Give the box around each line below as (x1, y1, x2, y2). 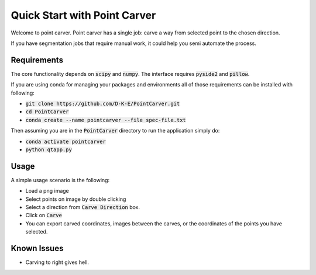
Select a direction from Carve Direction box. (25, 204, 140, 211)
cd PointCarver (25, 109, 70, 115)
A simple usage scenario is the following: (11, 176, 110, 183)
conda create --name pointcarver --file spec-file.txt (25, 117, 187, 123)
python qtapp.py (25, 146, 73, 153)
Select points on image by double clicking (25, 196, 126, 203)
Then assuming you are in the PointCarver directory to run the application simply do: (11, 127, 220, 134)
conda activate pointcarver (25, 138, 107, 145)
